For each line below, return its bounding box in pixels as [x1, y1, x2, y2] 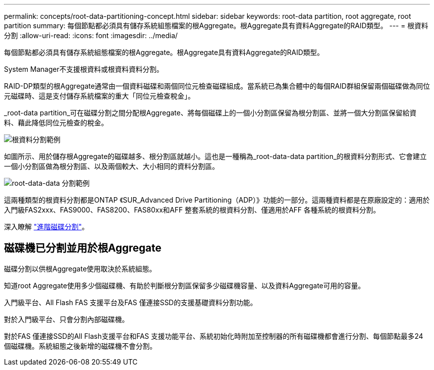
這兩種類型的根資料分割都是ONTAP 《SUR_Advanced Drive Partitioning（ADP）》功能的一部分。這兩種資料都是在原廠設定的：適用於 [4, 196, 430, 204]
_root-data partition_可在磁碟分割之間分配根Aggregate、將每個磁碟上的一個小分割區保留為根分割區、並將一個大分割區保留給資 [4, 108, 417, 117]
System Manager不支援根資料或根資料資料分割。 [4, 65, 163, 73]
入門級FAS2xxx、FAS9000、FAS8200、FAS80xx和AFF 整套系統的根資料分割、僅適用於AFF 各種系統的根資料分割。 [4, 206, 380, 214]
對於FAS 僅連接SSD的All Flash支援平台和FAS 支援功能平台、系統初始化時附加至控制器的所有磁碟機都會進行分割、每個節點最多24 [4, 331, 424, 340]
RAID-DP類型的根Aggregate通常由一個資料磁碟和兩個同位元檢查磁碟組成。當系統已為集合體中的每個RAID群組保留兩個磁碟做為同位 [4, 82, 430, 90]
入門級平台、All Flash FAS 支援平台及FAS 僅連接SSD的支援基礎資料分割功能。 [4, 298, 257, 307]
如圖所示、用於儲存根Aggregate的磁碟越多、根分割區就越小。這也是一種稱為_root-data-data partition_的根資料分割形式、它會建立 [4, 152, 427, 160]
